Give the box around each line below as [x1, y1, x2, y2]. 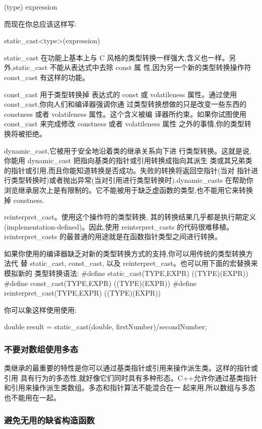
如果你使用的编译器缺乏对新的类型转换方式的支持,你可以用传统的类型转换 [4, 248, 246, 258]
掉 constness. [4, 194, 44, 205]
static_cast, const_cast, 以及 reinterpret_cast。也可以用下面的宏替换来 [30, 258, 258, 268]
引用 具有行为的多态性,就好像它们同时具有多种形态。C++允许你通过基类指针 [4, 372, 257, 383]
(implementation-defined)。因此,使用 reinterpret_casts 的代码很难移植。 [4, 221, 233, 232]
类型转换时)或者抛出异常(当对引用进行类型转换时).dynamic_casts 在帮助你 [11, 175, 253, 185]
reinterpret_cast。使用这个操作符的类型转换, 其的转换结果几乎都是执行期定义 [4, 211, 256, 222]
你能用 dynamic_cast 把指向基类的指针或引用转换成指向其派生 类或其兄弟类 [4, 155, 252, 166]
